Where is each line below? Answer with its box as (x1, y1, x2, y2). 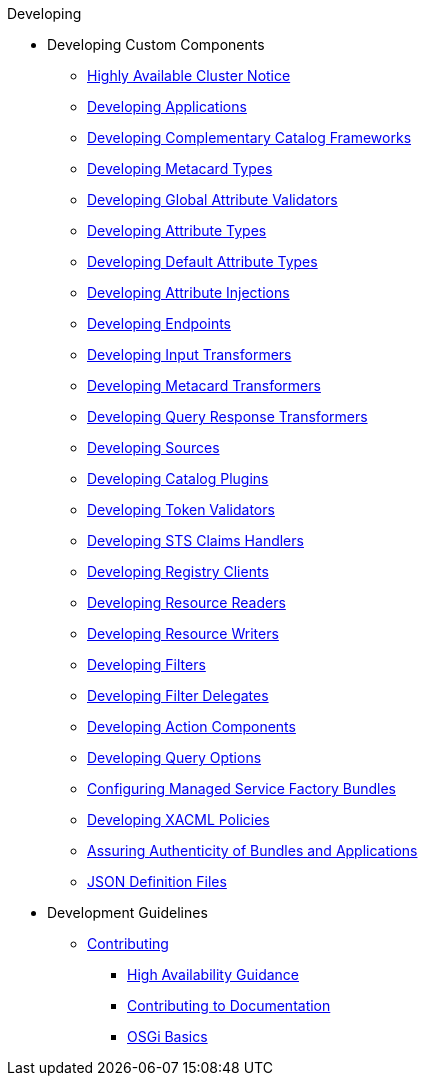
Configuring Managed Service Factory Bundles (87, 780, 396, 797)
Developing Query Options (87, 749, 262, 766)
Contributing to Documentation (127, 997, 331, 1014)
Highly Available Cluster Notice (87, 67, 291, 84)
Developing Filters (87, 656, 206, 673)
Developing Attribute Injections (87, 284, 290, 301)
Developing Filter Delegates (87, 687, 269, 704)
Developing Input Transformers (87, 346, 292, 363)
